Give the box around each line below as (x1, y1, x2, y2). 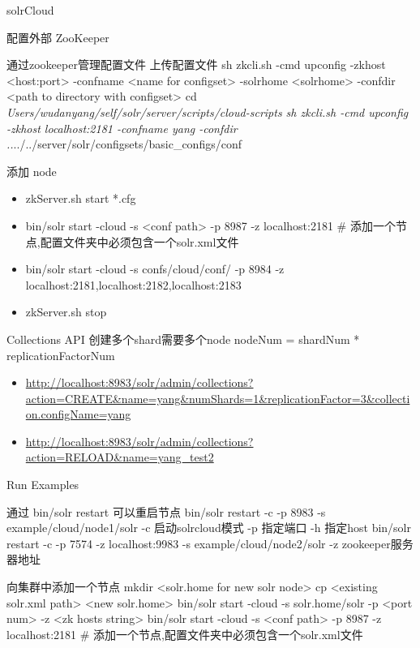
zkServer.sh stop (25, 303, 107, 320)
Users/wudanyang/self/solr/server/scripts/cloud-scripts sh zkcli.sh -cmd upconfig (6, 103, 409, 120)
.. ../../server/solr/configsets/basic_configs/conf (6, 135, 242, 152)
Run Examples (6, 476, 79, 493)
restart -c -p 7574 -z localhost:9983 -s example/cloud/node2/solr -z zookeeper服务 (6, 534, 414, 551)
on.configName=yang (25, 406, 131, 423)
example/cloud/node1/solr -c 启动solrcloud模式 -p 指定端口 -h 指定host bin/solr (6, 519, 411, 536)
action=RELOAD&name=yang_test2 (25, 448, 214, 466)
